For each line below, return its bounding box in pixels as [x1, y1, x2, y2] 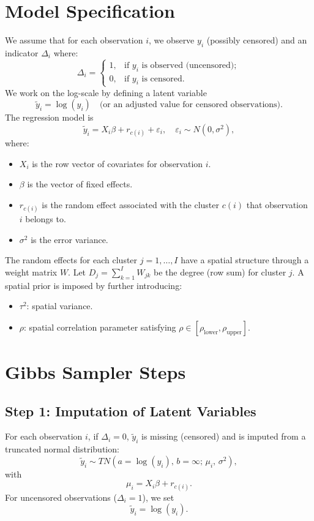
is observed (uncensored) [141, 61, 234, 70]
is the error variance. [31, 233, 108, 246]
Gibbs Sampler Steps [5, 359, 186, 384]
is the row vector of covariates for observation [32, 157, 203, 170]
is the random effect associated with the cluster [42, 198, 220, 211]
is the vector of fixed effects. [27, 178, 133, 190]
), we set [142, 490, 174, 503]
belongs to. [25, 212, 66, 225]
